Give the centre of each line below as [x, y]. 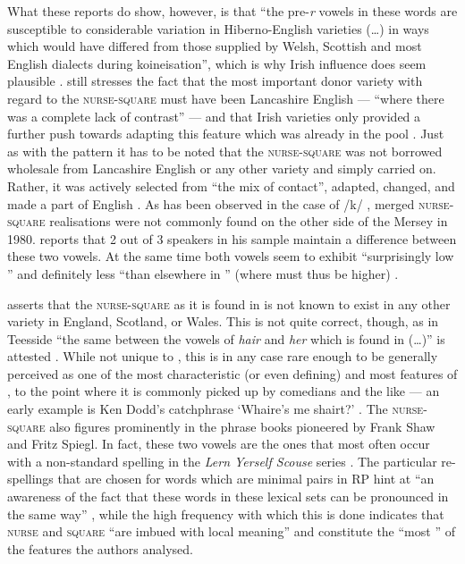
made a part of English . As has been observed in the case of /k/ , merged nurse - [231, 203]
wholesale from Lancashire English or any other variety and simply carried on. [222, 168]
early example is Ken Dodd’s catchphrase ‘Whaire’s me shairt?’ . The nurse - [217, 409]
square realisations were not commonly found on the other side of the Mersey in [228, 221]
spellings [30, 479]
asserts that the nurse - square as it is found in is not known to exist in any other [229, 303]
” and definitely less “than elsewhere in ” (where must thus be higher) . [203, 273]
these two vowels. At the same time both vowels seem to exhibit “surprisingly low [231, 256]
